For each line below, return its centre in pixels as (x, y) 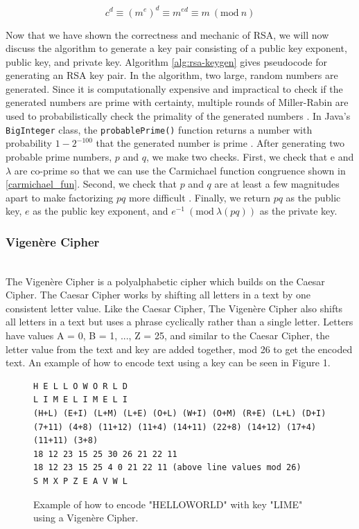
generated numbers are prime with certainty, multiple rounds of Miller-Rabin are (177, 102)
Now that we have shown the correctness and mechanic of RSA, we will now (167, 34)
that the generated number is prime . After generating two (220, 143)
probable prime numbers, (59, 156)
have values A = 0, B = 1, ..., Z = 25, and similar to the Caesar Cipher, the (168, 335)
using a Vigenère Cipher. (86, 518)
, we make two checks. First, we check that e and (250, 156)
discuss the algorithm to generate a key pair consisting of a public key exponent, (176, 48)
